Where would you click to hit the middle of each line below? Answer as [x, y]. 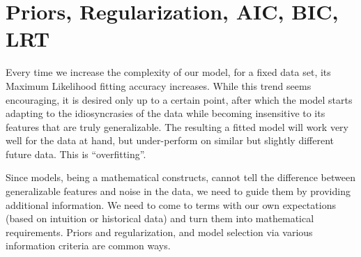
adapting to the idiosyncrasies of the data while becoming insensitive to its [166, 113]
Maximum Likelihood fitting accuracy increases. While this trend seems [159, 85]
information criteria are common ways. [88, 246]
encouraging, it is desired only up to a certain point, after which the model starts [179, 99]
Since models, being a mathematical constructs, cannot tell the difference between [180, 177]
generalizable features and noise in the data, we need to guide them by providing [178, 191]
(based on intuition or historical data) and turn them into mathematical [160, 218]
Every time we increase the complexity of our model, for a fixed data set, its [168, 72]
